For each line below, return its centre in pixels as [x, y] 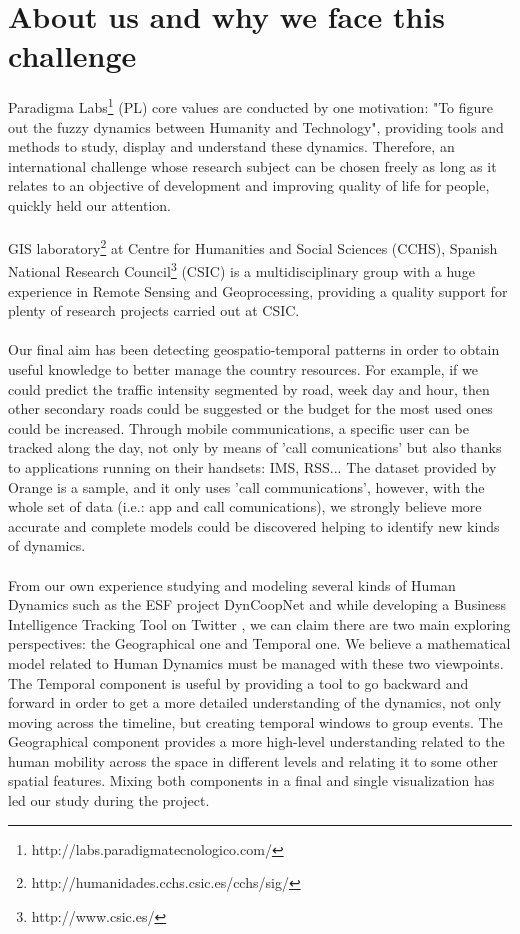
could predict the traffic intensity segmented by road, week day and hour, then [249, 388]
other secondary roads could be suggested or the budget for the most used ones [250, 408]
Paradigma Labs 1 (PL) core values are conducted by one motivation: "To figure [251, 105]
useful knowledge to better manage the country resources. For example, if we [243, 369]
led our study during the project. [109, 800]
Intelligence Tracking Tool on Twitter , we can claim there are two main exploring [259, 623]
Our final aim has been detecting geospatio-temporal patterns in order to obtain [254, 349]
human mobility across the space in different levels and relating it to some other [253, 760]
